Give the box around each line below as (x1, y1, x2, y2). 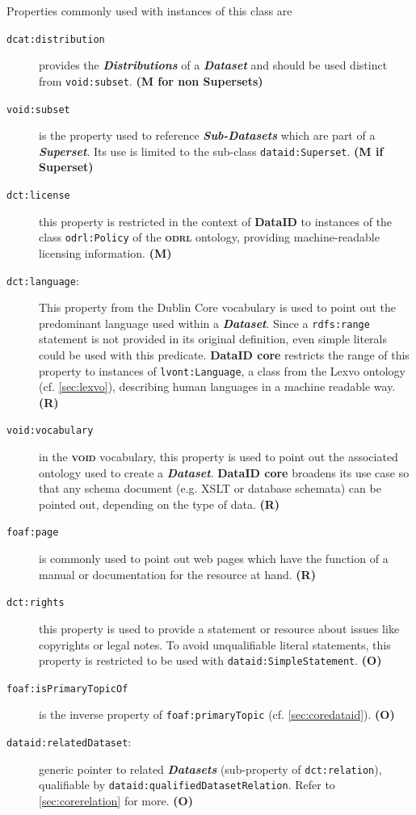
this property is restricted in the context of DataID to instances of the (39, 212, 393, 229)
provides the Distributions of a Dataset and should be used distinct (39, 57, 388, 74)
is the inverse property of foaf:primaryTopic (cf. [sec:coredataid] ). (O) (39, 706, 395, 723)
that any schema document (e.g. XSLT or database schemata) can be (39, 480, 381, 497)
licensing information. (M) (39, 244, 172, 261)
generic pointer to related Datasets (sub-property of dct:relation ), (39, 760, 382, 777)
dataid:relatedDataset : (6, 733, 132, 750)
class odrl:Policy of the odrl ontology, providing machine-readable (39, 229, 380, 246)
